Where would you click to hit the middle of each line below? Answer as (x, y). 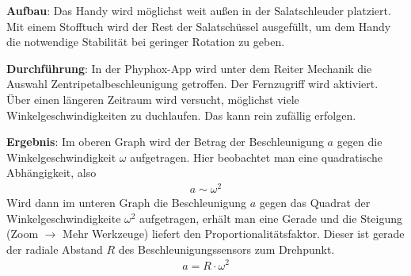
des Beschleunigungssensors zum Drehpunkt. (226, 249)
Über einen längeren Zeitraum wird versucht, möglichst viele (153, 99)
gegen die (360, 142)
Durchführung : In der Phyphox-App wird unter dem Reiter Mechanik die (189, 68)
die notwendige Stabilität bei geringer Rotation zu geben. (146, 42)
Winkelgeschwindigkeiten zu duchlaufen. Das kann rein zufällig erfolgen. (181, 115)
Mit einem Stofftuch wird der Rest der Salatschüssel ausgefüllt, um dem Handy (199, 26)
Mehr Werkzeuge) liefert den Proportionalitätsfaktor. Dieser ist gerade (234, 234)
